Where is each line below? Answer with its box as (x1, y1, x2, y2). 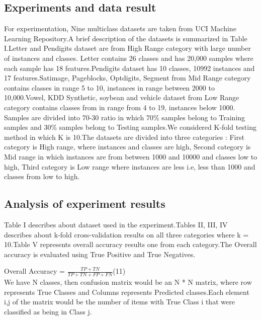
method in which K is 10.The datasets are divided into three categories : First (4, 131, 244, 142)
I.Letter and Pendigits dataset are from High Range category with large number (4, 43, 251, 53)
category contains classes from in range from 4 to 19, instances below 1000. (4, 102, 235, 112)
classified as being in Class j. (4, 306, 92, 316)
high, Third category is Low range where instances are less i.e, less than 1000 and (4, 161, 255, 172)
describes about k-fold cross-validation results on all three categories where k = (4, 229, 249, 239)
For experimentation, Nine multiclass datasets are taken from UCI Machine (4, 23, 236, 34)
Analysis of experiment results (4, 196, 165, 211)
